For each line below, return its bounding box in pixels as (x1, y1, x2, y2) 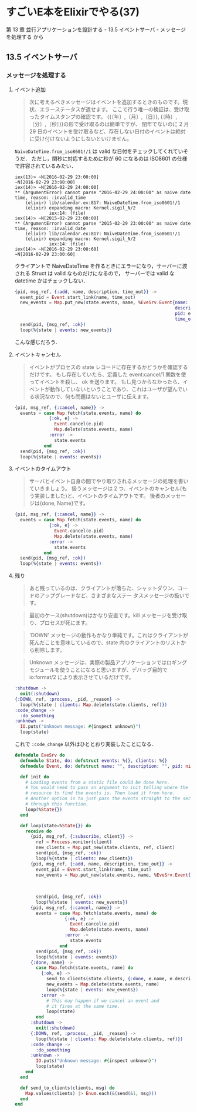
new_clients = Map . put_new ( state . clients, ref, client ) (36, 845, 175, 851)
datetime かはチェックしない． (14, 277, 89, 284)
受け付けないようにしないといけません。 (34, 135, 132, 142)
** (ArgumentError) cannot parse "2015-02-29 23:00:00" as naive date (14, 220, 191, 227)
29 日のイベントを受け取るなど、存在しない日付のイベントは (29, 128, 176, 135)
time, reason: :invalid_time (14, 195, 86, 201)
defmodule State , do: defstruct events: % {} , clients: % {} (20, 757, 168, 764)
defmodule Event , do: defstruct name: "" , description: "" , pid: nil (20, 763, 193, 769)
